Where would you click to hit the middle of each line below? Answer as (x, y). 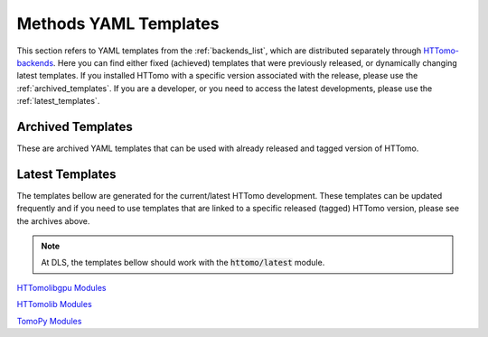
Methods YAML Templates (118, 23)
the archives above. (53, 220)
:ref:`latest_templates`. (58, 101)
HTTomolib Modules (54, 304)
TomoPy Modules (49, 321)
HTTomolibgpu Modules (61, 287)
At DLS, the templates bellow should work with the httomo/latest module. (183, 263)
